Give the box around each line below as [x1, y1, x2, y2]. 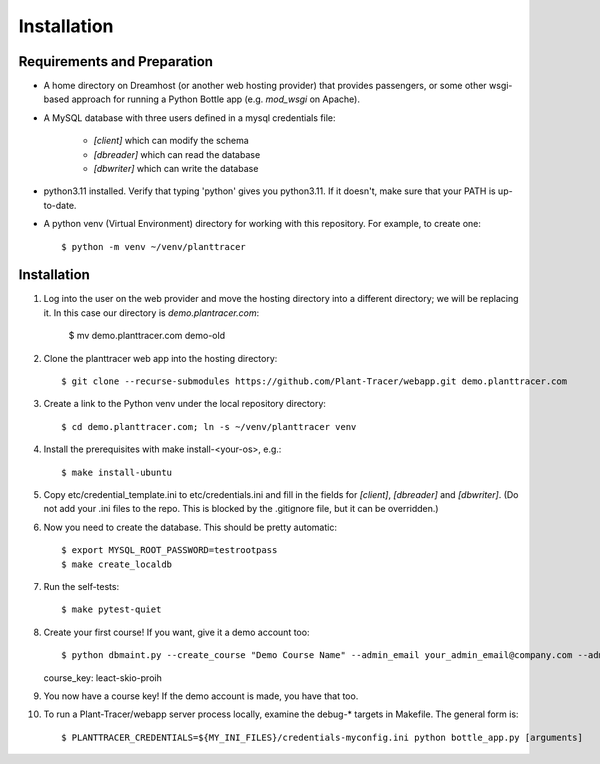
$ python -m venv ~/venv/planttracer [61, 241, 247, 252]
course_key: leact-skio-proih [43, 671, 162, 684]
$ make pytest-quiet [61, 604, 162, 615]
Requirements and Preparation [18, 53, 214, 70]
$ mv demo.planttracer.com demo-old [68, 330, 225, 342]
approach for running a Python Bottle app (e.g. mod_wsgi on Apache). [71, 93, 360, 105]
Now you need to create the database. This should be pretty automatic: [43, 521, 337, 533]
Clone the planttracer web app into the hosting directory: [43, 352, 278, 364]
